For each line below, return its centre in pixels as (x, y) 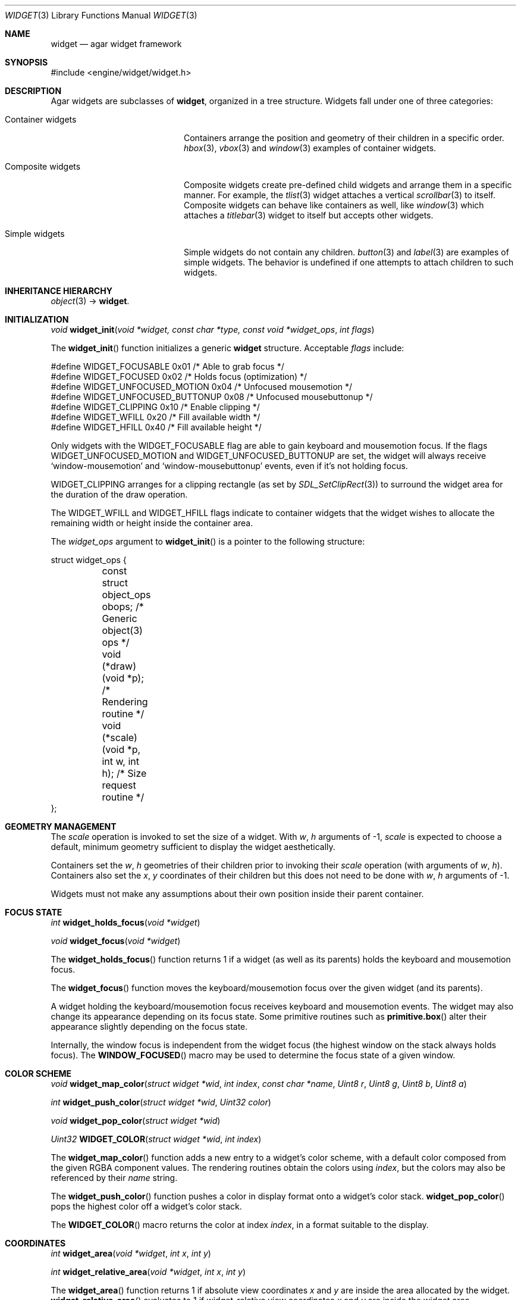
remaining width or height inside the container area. (152, 523)
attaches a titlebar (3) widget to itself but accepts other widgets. (309, 215)
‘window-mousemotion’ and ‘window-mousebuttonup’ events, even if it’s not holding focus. (229, 466)
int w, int (121, 761)
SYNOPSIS (26, 62)
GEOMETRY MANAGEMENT (61, 826)
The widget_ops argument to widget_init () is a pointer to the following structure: (208, 541)
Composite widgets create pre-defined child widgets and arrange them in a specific (348, 185)
